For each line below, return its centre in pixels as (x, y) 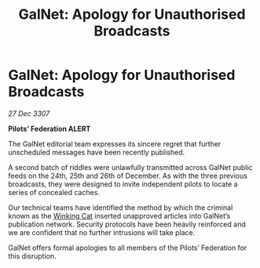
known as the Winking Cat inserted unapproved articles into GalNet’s (119, 215)
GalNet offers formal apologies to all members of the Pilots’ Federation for (128, 248)
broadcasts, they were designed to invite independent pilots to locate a (123, 184)
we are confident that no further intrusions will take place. (102, 232)
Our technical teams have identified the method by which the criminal (121, 207)
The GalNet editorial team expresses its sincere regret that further (115, 143)
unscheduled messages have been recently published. (97, 152)
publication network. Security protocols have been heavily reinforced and (127, 224)
